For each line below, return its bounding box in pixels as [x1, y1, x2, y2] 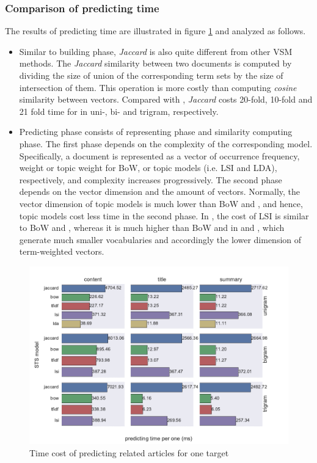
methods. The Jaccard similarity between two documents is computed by [19, 57, 292, 70]
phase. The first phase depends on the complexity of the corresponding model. [19, 137, 313, 150]
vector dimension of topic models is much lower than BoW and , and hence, [19, 197, 303, 210]
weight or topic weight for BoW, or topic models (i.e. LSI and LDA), [19, 161, 277, 174]
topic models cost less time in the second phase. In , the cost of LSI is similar [19, 209, 309, 222]
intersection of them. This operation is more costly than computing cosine [19, 81, 297, 93]
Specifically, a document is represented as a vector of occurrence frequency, [19, 149, 300, 162]
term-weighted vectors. [19, 245, 104, 258]
